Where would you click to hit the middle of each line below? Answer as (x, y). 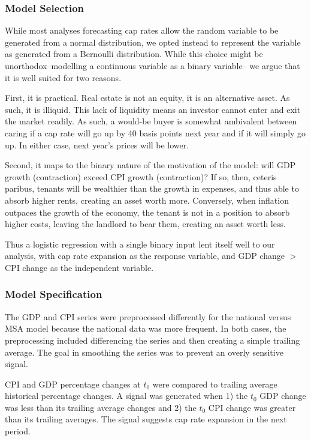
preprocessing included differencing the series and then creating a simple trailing (153, 340)
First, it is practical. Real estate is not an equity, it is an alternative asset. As (147, 98)
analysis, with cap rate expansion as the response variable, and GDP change (145, 256)
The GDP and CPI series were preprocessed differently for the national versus (148, 316)
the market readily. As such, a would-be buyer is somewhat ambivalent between (151, 121)
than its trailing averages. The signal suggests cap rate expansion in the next (146, 419)
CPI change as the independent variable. (79, 267)
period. (18, 431)
